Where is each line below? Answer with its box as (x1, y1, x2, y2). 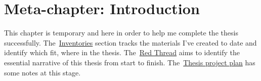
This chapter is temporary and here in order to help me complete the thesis (4, 27, 238, 38)
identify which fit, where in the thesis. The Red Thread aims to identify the (4, 47, 240, 58)
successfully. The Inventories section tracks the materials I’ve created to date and (4, 37, 257, 48)
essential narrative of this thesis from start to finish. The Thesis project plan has (4, 57, 255, 67)
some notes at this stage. (4, 67, 81, 77)
